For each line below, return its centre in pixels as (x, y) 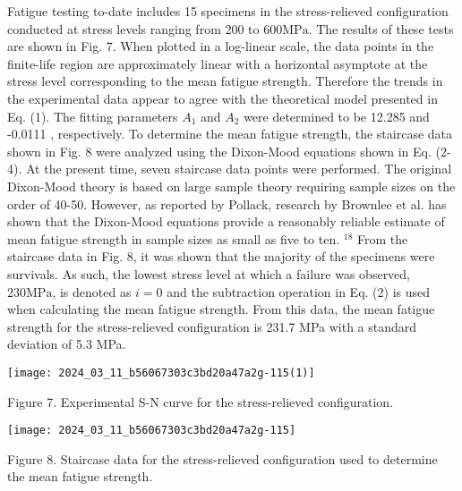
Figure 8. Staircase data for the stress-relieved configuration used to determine (222, 458)
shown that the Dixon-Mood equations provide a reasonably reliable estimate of (226, 221)
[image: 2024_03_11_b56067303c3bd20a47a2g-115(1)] (161, 372)
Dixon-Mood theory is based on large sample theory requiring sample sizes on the (231, 186)
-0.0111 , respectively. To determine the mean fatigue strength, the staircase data (230, 134)
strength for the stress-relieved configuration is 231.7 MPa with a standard (212, 326)
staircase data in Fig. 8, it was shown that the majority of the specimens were (221, 256)
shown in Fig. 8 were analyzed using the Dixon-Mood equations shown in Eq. (219, 151)
